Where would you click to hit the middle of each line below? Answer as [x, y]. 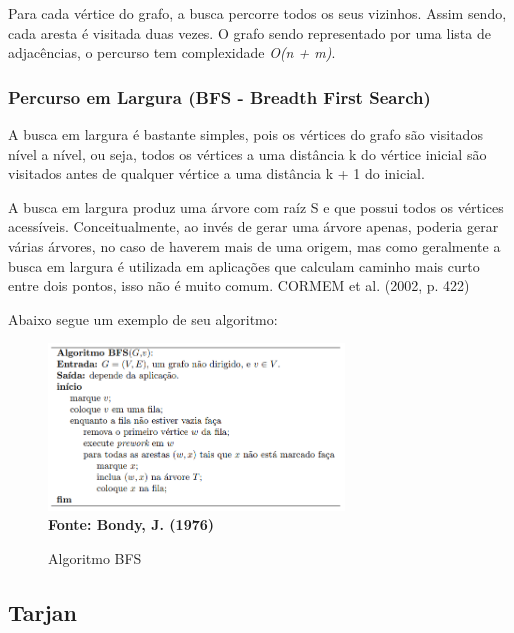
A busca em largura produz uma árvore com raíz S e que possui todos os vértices [256, 206]
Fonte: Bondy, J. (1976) [131, 524]
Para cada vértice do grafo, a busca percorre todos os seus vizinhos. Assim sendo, [257, 13]
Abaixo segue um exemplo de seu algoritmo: [143, 318]
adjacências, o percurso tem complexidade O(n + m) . [172, 52]
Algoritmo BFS [95, 557]
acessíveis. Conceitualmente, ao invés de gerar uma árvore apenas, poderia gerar [253, 226]
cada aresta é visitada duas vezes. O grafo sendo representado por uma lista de [249, 32]
